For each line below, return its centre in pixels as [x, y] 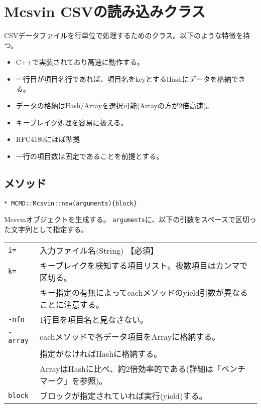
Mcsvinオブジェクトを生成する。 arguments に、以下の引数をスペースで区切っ [130, 219]
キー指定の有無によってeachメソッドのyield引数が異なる [144, 292]
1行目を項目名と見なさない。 [94, 319]
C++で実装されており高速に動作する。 [80, 62]
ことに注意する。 [72, 304]
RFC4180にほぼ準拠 [48, 139]
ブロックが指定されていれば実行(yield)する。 [123, 395]
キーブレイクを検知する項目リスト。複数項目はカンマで [144, 265]
